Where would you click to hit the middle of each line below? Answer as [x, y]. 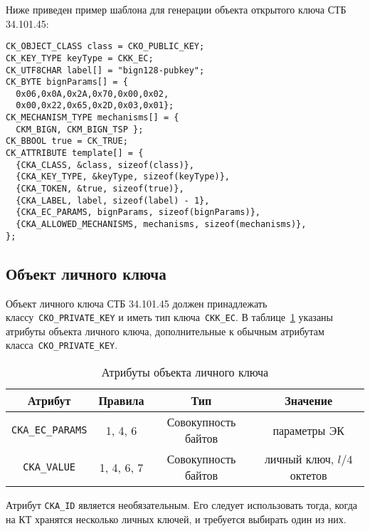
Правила [121, 401]
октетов [308, 475]
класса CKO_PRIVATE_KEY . [62, 345]
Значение [308, 401]
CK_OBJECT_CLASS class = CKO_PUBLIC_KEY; [105, 47]
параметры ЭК [308, 430]
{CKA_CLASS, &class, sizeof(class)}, [105, 165]
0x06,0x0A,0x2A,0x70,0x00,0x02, [92, 94]
